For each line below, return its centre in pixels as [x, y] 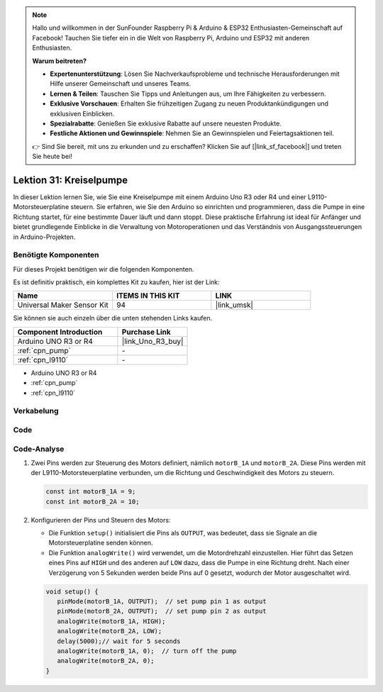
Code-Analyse [39, 449]
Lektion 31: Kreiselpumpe [70, 180]
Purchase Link [146, 332]
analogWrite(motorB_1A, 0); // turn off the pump [147, 651]
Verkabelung [36, 411]
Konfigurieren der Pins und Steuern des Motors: [101, 520]
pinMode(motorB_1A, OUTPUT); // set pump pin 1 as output [162, 601]
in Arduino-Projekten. [44, 237]
